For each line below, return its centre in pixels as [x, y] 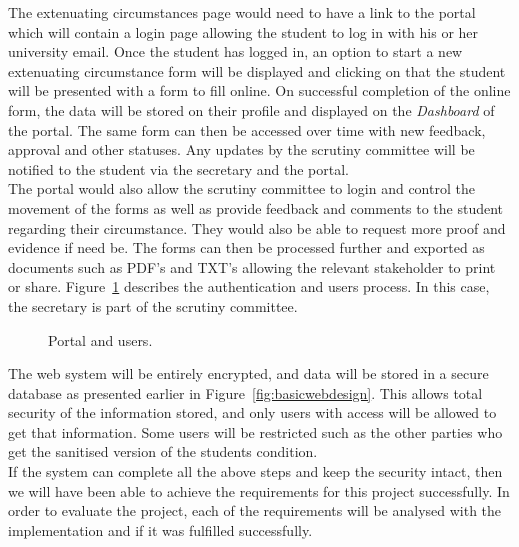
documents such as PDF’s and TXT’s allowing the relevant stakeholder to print [252, 266]
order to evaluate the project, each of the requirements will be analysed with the [255, 510]
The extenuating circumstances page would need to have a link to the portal [242, 12]
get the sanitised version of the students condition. [163, 451]
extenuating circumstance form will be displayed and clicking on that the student [257, 70]
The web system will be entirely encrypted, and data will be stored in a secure [248, 373]
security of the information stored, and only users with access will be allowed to [252, 412]
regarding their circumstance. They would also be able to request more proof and [257, 227]
